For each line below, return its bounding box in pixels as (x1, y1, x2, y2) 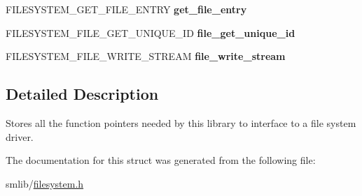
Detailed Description (6, 83, 159, 105)
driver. (6, 129, 34, 144)
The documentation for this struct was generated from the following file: (6, 153, 316, 167)
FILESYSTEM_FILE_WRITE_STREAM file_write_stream (6, 49, 286, 63)
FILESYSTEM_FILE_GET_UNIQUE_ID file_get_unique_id (6, 25, 295, 40)
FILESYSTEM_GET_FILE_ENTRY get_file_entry (6, 2, 247, 16)
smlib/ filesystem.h (6, 176, 84, 190)
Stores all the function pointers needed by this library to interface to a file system (6, 115, 356, 130)
